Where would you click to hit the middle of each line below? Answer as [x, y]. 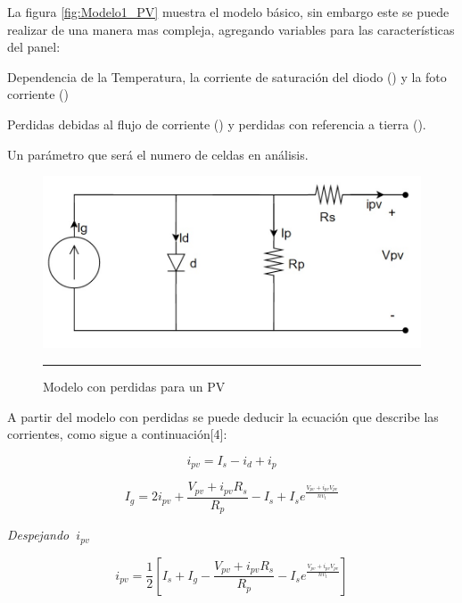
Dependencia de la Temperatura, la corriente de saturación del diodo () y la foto [227, 76]
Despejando [38, 535]
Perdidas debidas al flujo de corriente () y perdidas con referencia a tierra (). [217, 124]
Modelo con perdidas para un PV [134, 386]
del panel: [34, 47]
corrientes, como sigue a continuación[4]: [117, 434]
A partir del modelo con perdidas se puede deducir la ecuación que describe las [223, 416]
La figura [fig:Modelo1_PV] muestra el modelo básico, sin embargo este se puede [228, 12]
